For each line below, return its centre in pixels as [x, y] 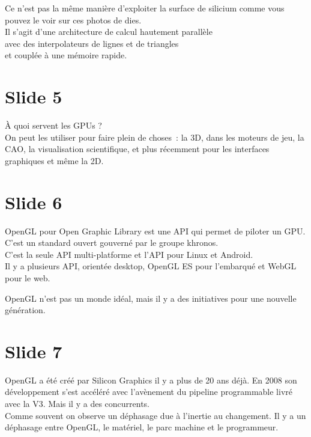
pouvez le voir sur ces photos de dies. [73, 20]
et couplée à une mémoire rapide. [66, 55]
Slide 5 [34, 96]
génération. [25, 310]
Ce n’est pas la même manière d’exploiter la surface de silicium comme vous [145, 8]
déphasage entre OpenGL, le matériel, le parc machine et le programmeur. [142, 427]
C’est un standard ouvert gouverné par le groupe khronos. [112, 243]
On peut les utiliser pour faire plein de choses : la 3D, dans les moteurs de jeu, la [155, 137]
